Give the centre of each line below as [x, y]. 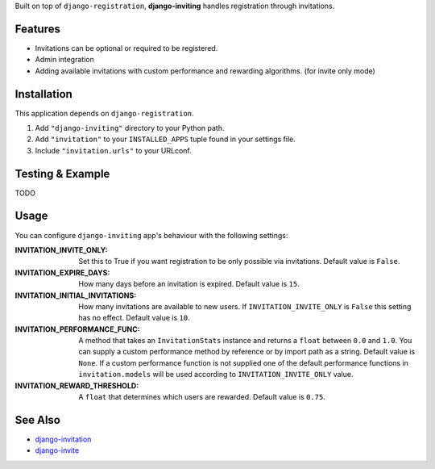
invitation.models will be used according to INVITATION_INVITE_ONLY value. [216, 375]
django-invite [57, 450]
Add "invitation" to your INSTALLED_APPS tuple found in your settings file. [165, 139]
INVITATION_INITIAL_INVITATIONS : [76, 295]
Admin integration [64, 60]
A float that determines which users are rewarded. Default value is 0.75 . [202, 397]
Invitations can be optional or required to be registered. [126, 48]
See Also [37, 420]
